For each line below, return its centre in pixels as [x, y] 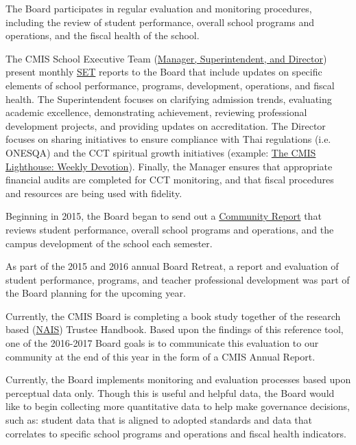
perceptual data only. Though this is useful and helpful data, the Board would [170, 392]
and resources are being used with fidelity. [94, 193]
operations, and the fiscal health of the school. [103, 35]
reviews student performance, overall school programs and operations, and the [170, 229]
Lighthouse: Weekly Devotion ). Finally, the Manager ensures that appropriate [169, 166]
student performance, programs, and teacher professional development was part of [178, 279]
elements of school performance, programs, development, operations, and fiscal [170, 85]
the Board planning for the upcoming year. [96, 293]
